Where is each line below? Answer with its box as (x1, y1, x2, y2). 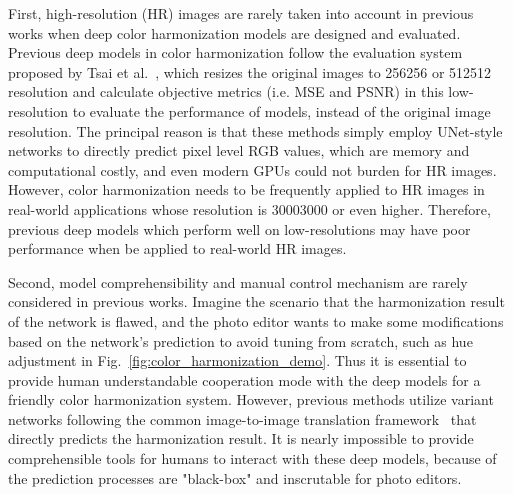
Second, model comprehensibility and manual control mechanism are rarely (8, 271, 468, 292)
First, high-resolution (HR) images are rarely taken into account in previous (8, 3, 474, 23)
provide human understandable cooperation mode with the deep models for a (8, 369, 481, 390)
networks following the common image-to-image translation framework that (8, 408, 477, 429)
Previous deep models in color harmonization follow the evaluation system (8, 42, 463, 63)
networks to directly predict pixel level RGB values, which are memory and (8, 140, 470, 161)
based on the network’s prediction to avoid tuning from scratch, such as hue (8, 330, 473, 351)
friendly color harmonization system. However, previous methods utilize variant (8, 389, 494, 410)
